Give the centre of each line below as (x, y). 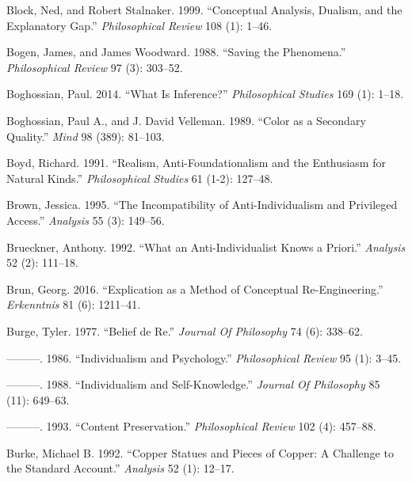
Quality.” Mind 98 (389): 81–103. (86, 136)
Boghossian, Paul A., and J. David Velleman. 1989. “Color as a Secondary (186, 120)
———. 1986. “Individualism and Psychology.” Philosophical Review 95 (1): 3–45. (204, 357)
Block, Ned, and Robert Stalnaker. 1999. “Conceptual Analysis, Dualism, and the (204, 9)
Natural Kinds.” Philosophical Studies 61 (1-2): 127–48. (140, 178)
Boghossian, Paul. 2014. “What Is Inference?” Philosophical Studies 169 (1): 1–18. (205, 94)
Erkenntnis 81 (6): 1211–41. (74, 304)
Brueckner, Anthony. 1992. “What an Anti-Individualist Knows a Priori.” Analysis (206, 247)
